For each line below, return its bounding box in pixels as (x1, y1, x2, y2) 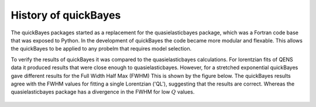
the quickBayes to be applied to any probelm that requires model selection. (11, 45, 192, 52)
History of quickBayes (11, 9, 121, 22)
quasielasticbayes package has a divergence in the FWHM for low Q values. (11, 88, 195, 95)
